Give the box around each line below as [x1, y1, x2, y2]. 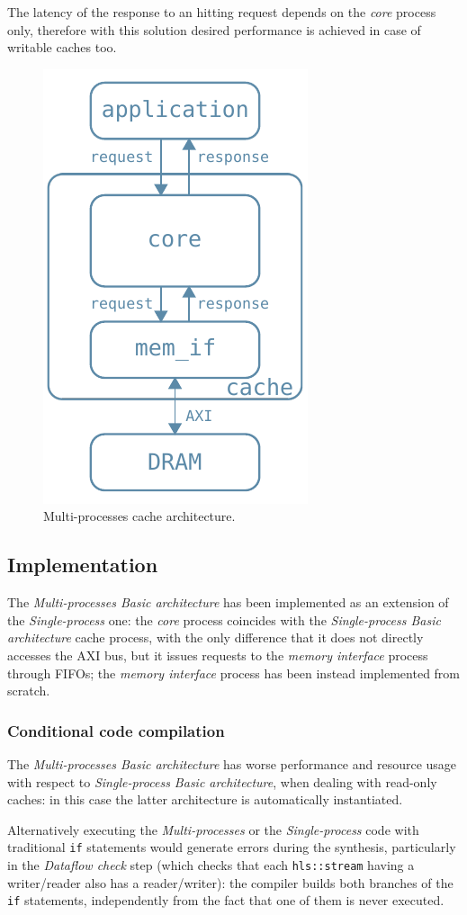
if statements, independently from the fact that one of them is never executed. [7, 891, 445, 910]
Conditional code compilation [7, 719, 225, 741]
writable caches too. [7, 38, 117, 57]
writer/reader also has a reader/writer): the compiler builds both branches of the [7, 873, 454, 892]
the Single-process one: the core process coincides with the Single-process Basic [7, 610, 441, 629]
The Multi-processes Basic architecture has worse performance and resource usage [7, 754, 457, 773]
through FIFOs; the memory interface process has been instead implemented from [7, 663, 461, 682]
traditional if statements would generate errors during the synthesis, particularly [7, 838, 456, 857]
